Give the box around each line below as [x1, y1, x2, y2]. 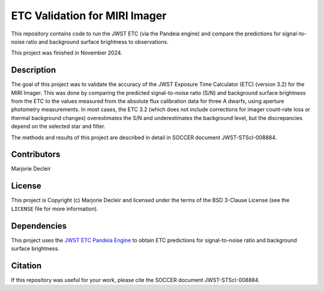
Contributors [11, 149, 61, 160]
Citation [11, 260, 42, 271]
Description [11, 65, 56, 75]
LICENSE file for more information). [11, 205, 98, 212]
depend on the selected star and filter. [11, 123, 106, 130]
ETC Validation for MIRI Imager [11, 9, 167, 22]
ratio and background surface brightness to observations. [26, 38, 169, 45]
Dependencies [11, 221, 67, 231]
